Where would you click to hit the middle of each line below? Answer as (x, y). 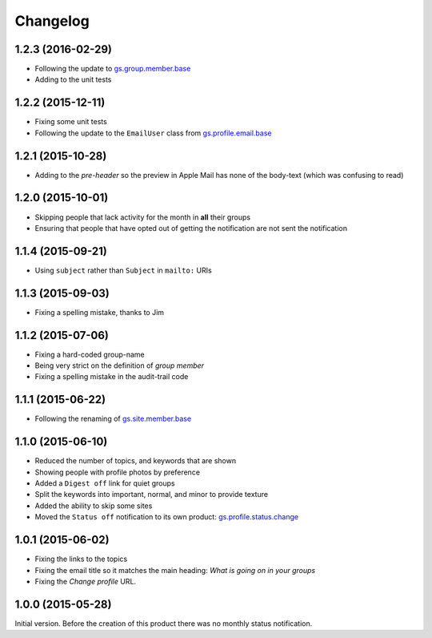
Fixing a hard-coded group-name (90, 354)
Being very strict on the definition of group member (119, 365)
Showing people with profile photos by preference (117, 472)
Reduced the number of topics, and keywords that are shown (135, 461)
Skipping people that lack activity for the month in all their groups (143, 217)
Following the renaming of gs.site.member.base (113, 419)
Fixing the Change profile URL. (85, 581)
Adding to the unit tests (73, 79)
